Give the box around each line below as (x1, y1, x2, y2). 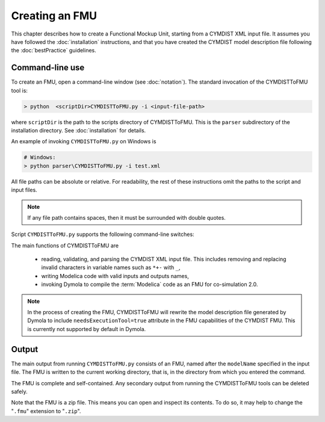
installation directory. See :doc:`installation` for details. (11, 126, 146, 134)
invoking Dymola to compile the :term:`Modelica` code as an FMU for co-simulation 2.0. (41, 281, 258, 288)
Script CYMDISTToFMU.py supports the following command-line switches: (11, 231, 195, 238)
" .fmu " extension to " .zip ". (11, 407, 81, 415)
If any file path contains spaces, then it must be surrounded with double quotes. (27, 214, 226, 221)
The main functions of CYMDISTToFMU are (11, 241, 119, 249)
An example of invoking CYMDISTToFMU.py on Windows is (11, 138, 156, 145)
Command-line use (11, 63, 85, 73)
